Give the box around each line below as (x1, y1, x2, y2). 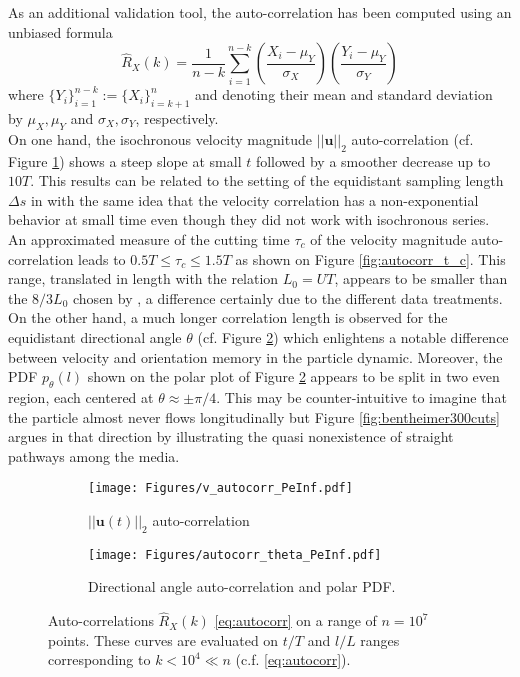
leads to (78, 248, 126, 269)
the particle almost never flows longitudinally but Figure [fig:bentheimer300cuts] (8, 406, 500, 427)
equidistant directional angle (8, 326, 182, 347)
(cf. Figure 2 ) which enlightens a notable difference (197, 326, 509, 347)
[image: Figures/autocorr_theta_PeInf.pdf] (88, 547, 382, 562)
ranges (360, 629, 400, 650)
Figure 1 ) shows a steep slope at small (8, 150, 242, 171)
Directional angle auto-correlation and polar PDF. (88, 576, 396, 597)
